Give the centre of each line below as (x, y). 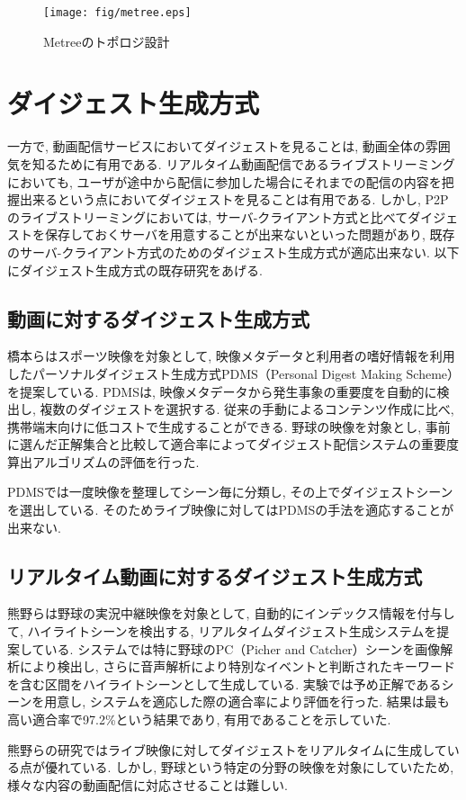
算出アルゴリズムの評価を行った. (103, 461)
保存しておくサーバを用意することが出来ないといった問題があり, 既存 (250, 234)
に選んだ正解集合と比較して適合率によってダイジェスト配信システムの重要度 (233, 444)
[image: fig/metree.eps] (117, 13)
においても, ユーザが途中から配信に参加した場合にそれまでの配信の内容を (224, 181)
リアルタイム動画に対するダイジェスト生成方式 (215, 575)
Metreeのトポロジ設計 (107, 41)
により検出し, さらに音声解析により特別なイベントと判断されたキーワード (237, 666)
